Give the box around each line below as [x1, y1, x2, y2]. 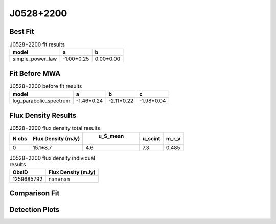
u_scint [142, 135, 160, 142]
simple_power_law [12, 55, 57, 62]
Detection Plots [9, 205, 60, 214]
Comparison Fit [9, 189, 60, 198]
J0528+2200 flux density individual [9, 154, 96, 162]
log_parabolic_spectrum [12, 97, 71, 104]
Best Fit [9, 27, 34, 36]
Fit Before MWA [9, 69, 61, 78]
